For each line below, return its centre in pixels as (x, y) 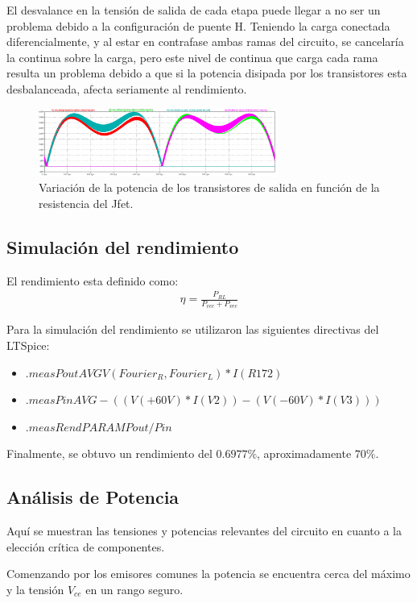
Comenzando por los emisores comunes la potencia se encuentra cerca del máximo (208, 574)
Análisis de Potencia (93, 497)
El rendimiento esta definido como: (93, 280)
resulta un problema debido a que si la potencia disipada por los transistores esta (207, 73)
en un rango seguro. (134, 589)
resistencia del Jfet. (86, 204)
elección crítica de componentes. (86, 546)
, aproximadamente (304, 453)
